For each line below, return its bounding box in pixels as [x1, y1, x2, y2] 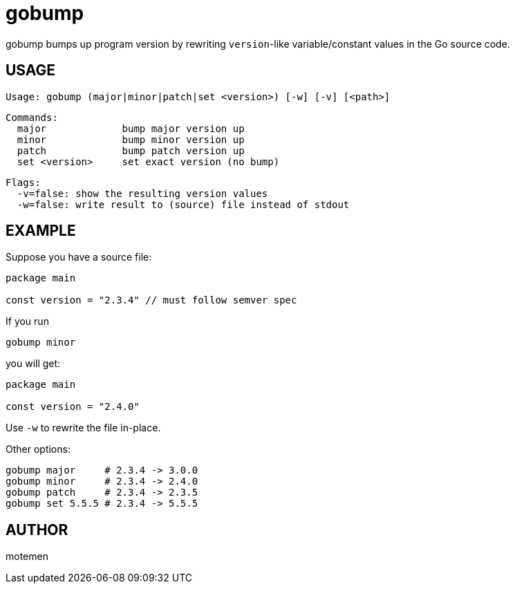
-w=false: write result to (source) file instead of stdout [17, 198, 350, 210]
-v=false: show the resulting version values [17, 187, 268, 199]
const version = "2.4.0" [6, 401, 140, 413]
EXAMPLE [6, 222, 76, 240]
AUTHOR [6, 521, 68, 539]
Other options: [6, 443, 71, 456]
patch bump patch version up [17, 144, 245, 156]
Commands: [6, 111, 58, 123]
